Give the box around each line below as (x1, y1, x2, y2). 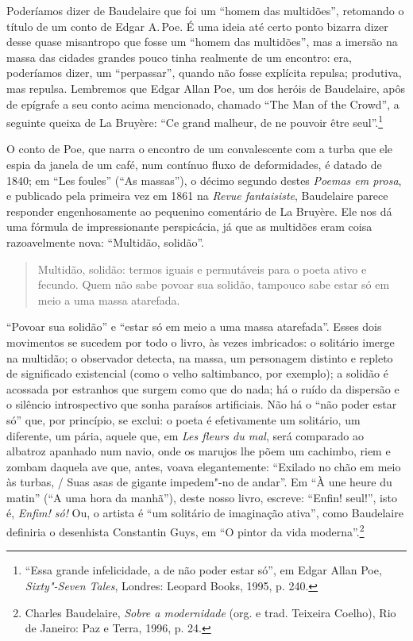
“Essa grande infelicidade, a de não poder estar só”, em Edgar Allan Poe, (25, 562, 382, 578)
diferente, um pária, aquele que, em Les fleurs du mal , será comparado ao (6, 427, 364, 443)
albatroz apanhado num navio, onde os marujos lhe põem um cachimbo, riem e (6, 443, 391, 459)
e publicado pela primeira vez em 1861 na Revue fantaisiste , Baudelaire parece (6, 187, 388, 204)
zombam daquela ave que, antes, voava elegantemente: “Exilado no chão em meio (6, 458, 401, 474)
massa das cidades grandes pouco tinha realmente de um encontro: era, (6, 48, 352, 65)
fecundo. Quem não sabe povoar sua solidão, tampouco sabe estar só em (37, 276, 390, 293)
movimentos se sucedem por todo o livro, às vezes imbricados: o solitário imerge (6, 333, 395, 350)
